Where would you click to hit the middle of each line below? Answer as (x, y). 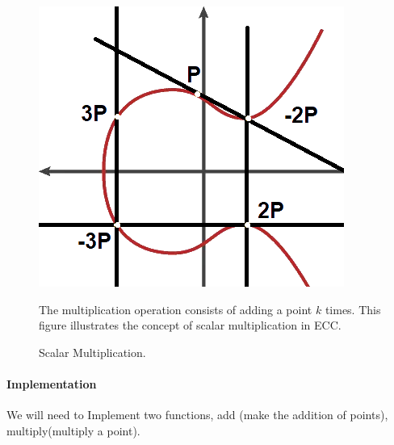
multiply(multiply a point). (73, 430)
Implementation (52, 383)
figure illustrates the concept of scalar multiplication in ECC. (190, 325)
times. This (353, 309)
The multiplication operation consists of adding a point (176, 309)
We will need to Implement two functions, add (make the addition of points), (197, 415)
